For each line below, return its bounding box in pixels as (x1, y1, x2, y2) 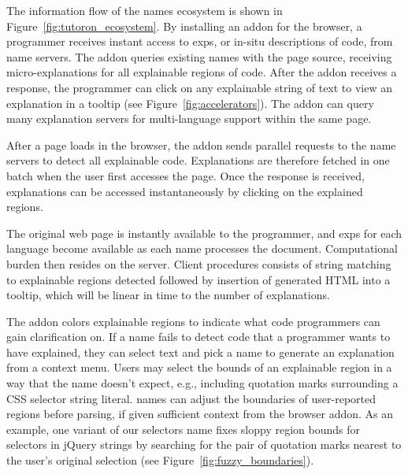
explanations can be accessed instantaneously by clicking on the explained (6, 183, 363, 199)
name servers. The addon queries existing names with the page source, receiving (6, 48, 392, 65)
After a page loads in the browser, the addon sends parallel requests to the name (6, 136, 396, 153)
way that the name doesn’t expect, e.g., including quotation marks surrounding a (6, 375, 399, 391)
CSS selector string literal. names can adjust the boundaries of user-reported (6, 390, 376, 406)
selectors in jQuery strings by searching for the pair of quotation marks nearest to (6, 436, 402, 453)
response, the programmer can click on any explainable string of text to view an (6, 79, 393, 95)
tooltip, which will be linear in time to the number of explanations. (6, 287, 330, 303)
